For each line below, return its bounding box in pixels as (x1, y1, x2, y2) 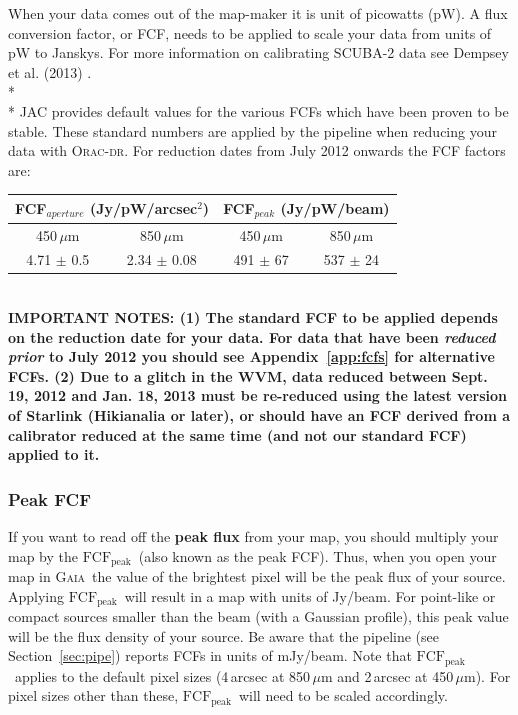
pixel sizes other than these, (8, 685, 179, 706)
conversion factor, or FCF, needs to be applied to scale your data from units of (8, 22, 492, 43)
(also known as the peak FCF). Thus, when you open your (138, 545, 497, 566)
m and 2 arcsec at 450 (320, 665, 454, 686)
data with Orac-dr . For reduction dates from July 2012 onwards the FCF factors (8, 140, 506, 161)
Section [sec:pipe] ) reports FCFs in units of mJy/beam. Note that (8, 645, 412, 666)
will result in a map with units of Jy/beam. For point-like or (124, 585, 496, 606)
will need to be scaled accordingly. (238, 685, 448, 706)
